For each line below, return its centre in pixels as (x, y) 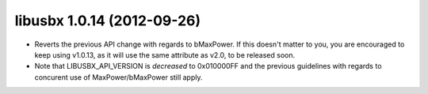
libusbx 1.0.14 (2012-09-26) (108, 21)
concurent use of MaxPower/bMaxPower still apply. (118, 77)
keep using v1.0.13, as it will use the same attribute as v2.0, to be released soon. (165, 55)
